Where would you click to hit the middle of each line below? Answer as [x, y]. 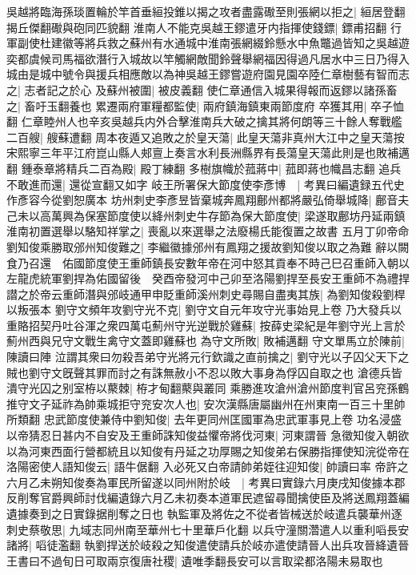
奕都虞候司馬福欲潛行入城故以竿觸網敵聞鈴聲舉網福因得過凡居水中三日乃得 [202, 58]
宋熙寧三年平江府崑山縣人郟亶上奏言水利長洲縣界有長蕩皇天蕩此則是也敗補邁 [208, 153]
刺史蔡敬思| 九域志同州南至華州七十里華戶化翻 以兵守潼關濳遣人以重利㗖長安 [208, 529]
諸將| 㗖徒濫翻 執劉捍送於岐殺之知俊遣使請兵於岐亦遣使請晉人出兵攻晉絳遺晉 [208, 545]
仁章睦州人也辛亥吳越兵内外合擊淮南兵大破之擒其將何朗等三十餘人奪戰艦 [212, 121]
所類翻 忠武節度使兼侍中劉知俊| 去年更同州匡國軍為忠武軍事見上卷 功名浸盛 [204, 419]
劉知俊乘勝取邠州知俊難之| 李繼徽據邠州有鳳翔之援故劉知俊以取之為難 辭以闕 [208, 246]
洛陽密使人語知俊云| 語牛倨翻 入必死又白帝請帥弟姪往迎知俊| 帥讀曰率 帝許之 [208, 466]
